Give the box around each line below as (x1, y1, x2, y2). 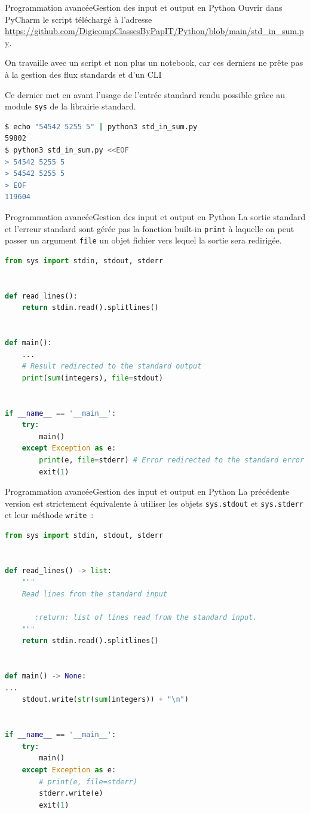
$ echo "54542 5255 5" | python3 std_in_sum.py (5, 122, 198, 131)
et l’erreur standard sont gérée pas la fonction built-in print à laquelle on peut (5, 222, 294, 235)
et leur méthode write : (5, 508, 94, 521)
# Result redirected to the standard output (22, 362, 202, 371)
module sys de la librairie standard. (5, 100, 136, 112)
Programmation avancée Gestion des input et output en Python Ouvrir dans (5, 1, 283, 13)
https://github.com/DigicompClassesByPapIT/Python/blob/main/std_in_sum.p (5, 25, 304, 37)
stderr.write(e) (39, 789, 103, 798)
